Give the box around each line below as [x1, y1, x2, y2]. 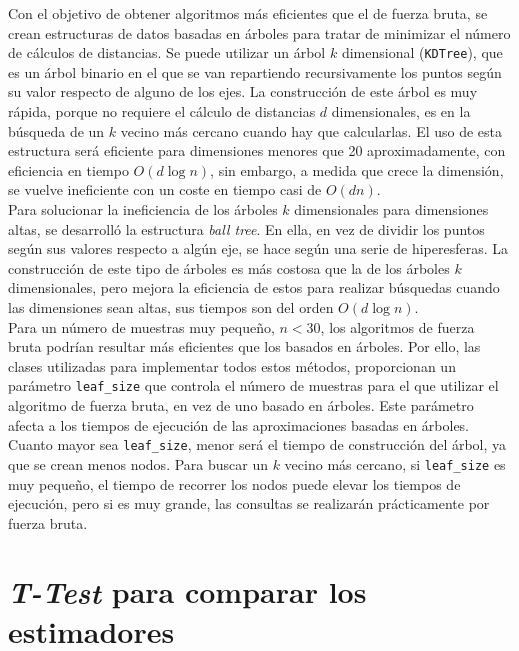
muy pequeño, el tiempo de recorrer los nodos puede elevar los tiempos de [8, 473, 461, 494]
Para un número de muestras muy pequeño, [8, 316, 275, 337]
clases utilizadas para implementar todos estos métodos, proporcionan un [8, 355, 456, 376]
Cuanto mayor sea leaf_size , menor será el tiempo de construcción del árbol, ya [8, 434, 507, 455]
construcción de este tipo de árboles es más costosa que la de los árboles [8, 257, 450, 278]
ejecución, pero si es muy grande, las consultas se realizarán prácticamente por [8, 493, 490, 514]
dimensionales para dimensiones [294, 199, 489, 219]
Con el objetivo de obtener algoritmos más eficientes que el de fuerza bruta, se [8, 3, 488, 23]
